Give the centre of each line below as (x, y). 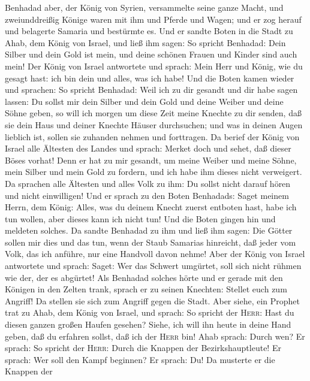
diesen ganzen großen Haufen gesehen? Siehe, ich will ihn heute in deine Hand (148, 324)
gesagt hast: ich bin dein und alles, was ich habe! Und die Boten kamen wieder (150, 78)
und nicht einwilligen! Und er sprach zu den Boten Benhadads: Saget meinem (147, 195)
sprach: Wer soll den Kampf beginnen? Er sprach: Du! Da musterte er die (140, 359)
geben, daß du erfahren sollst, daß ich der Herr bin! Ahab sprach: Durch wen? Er (155, 336)
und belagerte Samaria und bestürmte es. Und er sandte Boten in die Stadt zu (149, 31)
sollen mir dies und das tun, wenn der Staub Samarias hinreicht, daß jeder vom (151, 242)
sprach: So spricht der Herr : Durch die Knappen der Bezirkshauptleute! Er (143, 348)
